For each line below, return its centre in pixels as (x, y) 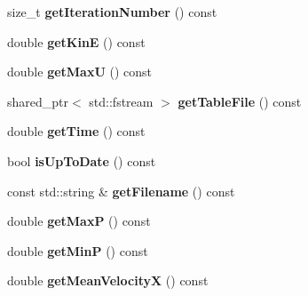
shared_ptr (38, 101)
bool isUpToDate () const (82, 160)
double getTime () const (76, 131)
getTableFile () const (240, 101)
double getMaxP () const (79, 221)
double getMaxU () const (80, 72)
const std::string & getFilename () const (121, 191)
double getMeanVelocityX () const (108, 280)
